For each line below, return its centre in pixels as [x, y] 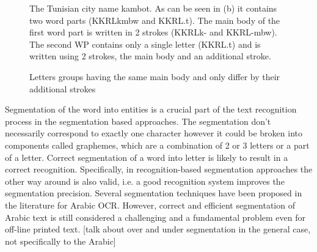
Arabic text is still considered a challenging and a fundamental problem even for [155, 217]
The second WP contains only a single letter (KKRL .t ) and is [145, 44]
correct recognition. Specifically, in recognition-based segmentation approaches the [159, 169]
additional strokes [63, 88]
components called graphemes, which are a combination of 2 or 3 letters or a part [157, 145]
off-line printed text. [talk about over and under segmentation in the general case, [158, 229]
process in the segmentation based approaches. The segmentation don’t [138, 121]
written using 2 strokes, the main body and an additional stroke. [150, 56]
